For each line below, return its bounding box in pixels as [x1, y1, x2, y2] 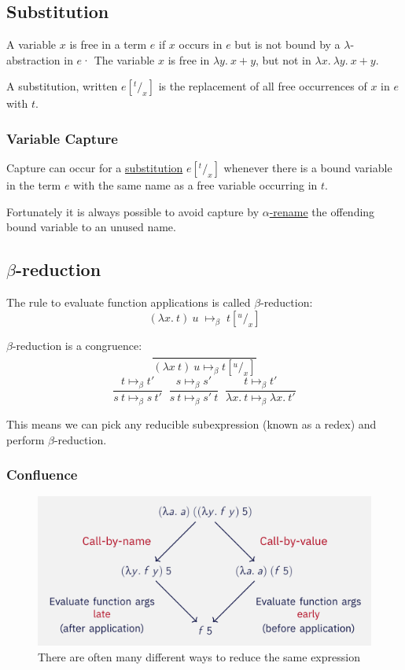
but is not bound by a [234, 36, 341, 53]
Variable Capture [6, 128, 118, 148]
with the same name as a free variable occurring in [73, 177, 318, 193]
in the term [6, 177, 61, 193]
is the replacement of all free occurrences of [158, 78, 367, 94]
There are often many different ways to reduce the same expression [38, 648, 360, 664]
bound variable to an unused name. [6, 219, 176, 235]
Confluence [6, 465, 78, 484]
